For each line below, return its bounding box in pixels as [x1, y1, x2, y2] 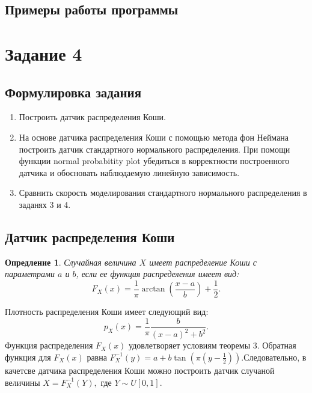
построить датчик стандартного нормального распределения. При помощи [19, 142, 290, 155]
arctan [141, 285, 165, 294]
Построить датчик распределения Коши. [19, 111, 166, 123]
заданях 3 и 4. [19, 198, 71, 210]
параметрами [5, 267, 55, 280]
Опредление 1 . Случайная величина [5, 255, 136, 268]
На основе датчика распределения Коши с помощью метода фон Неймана [19, 130, 289, 143]
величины [5, 376, 40, 388]
